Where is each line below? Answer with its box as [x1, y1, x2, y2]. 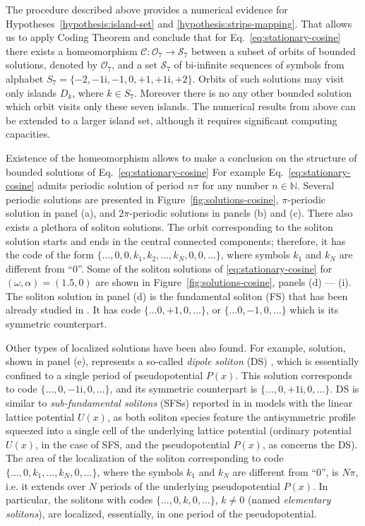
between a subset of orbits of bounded [191, 43, 356, 58]
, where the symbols [97, 465, 184, 479]
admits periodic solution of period [37, 178, 184, 193]
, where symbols [220, 247, 290, 262]
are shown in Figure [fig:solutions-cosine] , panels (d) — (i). [95, 275, 352, 289]
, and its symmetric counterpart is [109, 381, 258, 396]
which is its [289, 302, 339, 317]
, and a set [112, 57, 157, 72]
